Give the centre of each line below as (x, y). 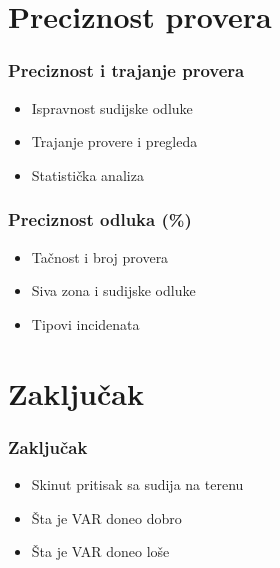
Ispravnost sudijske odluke (112, 107)
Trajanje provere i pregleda (114, 141)
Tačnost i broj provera (100, 256)
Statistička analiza (87, 174)
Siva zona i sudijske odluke (113, 290)
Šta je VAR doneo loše (100, 551)
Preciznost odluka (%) (100, 219)
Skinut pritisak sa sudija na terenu (137, 483)
